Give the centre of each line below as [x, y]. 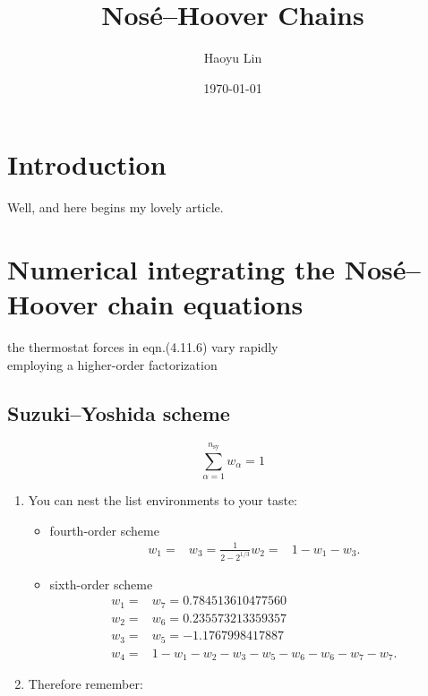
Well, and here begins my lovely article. [116, 207]
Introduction [87, 164]
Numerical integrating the [171, 269]
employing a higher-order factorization [112, 364]
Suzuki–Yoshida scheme [119, 412]
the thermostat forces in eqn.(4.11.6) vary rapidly [143, 347]
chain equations [205, 304]
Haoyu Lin [233, 58]
